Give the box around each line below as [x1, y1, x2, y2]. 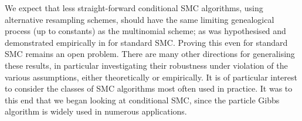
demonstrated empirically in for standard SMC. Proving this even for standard [5, 36, 288, 48]
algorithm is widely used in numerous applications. [5, 105, 187, 117]
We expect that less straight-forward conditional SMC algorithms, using [5, 2, 263, 14]
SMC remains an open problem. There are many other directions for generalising [5, 48, 295, 60]
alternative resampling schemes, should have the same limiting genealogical [5, 13, 274, 25]
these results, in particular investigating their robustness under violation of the [5, 59, 288, 71]
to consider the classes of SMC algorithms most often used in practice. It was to [5, 82, 293, 95]
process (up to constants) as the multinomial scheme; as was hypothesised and [5, 25, 286, 37]
